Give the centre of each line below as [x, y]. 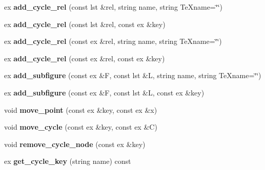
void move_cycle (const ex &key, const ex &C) [81, 127]
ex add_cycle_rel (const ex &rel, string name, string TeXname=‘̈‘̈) [113, 41]
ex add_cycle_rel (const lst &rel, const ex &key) [85, 24]
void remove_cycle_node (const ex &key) [75, 144]
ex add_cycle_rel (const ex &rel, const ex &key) [85, 58]
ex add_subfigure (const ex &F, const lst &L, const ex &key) [104, 92]
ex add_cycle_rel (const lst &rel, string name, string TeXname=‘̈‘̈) [113, 7]
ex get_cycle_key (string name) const [68, 161]
